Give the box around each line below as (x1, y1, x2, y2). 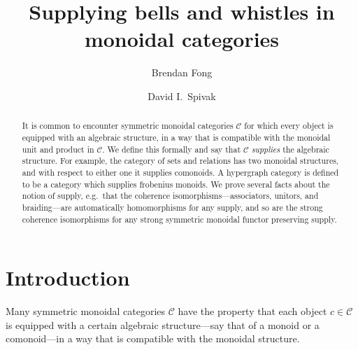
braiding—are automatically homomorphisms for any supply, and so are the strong (22, 201, 323, 213)
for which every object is (244, 120, 334, 132)
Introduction (6, 263, 130, 292)
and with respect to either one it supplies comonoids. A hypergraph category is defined (22, 166, 339, 178)
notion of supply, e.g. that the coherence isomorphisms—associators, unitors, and (22, 190, 319, 202)
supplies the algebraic (251, 143, 329, 155)
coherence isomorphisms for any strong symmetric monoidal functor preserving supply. (22, 213, 337, 225)
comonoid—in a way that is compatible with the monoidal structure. (6, 331, 300, 346)
